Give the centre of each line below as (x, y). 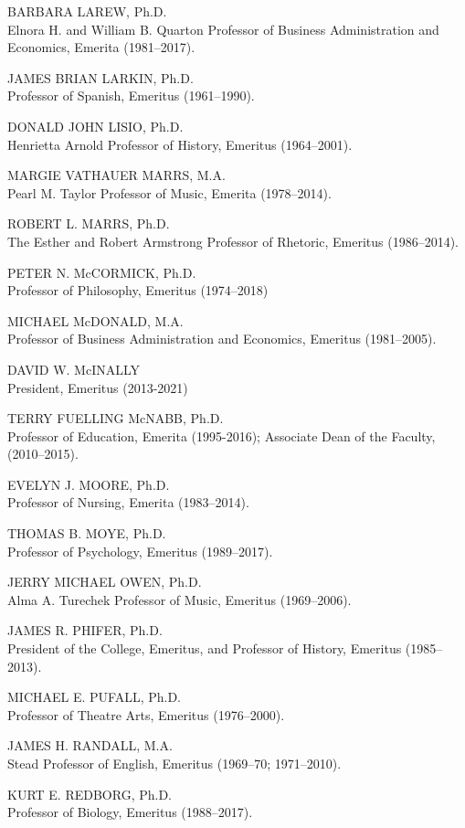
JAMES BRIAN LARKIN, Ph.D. (100, 77)
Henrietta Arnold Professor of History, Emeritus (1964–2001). (180, 144)
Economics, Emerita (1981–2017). (101, 47)
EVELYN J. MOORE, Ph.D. (89, 484)
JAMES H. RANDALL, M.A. (90, 745)
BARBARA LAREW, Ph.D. (87, 11)
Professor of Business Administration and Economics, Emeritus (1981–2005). (222, 339)
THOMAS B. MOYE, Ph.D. (87, 533)
